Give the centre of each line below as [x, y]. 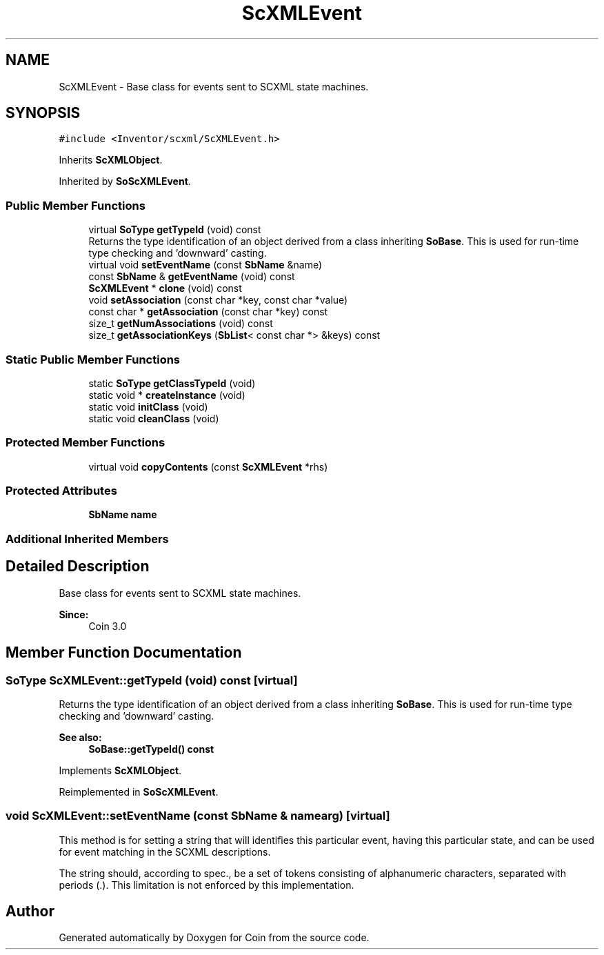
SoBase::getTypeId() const [151, 749]
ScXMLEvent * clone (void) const [165, 288]
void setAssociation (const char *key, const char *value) [218, 300]
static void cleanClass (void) [154, 418]
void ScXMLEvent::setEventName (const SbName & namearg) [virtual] [198, 816]
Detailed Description [78, 567]
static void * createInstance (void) [167, 395]
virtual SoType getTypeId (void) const [175, 230]
